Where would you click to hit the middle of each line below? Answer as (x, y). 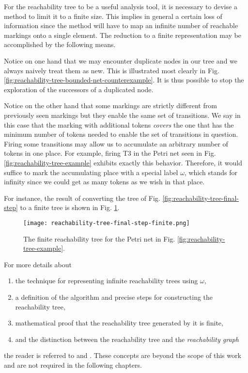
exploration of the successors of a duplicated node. (79, 89)
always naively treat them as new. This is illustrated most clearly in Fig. (112, 70)
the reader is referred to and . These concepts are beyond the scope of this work (123, 355)
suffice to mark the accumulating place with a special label (91, 172)
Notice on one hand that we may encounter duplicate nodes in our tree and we (121, 60)
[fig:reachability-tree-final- (201, 198)
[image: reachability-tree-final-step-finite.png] (107, 223)
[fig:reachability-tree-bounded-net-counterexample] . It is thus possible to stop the (124, 80)
